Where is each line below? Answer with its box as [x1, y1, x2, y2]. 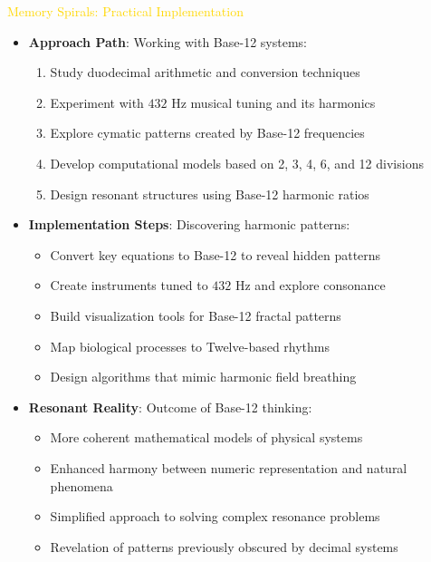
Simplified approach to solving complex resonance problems [50, 507, 380, 526]
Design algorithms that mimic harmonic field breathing [50, 367, 357, 386]
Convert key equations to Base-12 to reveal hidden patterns [50, 245, 381, 264]
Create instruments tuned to [50, 276, 208, 295]
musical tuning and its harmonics [190, 92, 376, 111]
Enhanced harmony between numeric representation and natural [50, 458, 407, 477]
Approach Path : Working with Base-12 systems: [28, 32, 307, 51]
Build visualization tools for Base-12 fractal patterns [50, 305, 341, 325]
